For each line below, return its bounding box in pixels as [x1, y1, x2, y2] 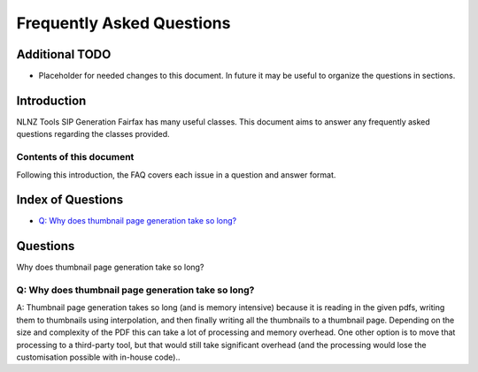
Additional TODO [16, 47, 112, 62]
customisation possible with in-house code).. [16, 352, 181, 362]
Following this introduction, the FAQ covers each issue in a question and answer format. [16, 169, 336, 180]
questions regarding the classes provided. [16, 129, 170, 140]
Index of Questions [16, 193, 124, 208]
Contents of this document [16, 151, 135, 163]
